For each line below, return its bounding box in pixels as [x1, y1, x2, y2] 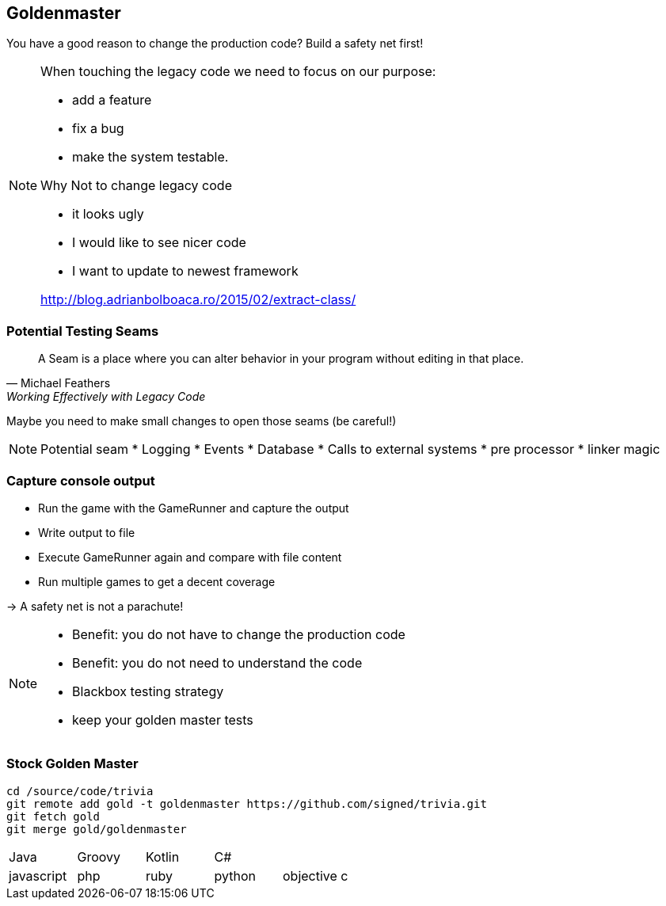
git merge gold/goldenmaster [6, 822, 187, 836]
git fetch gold [6, 809, 101, 823]
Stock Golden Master [6, 756, 139, 772]
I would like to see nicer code [72, 234, 246, 251]
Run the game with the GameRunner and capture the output [38, 501, 349, 515]
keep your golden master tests [72, 711, 253, 728]
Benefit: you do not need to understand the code [72, 654, 363, 671]
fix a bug [72, 120, 124, 137]
